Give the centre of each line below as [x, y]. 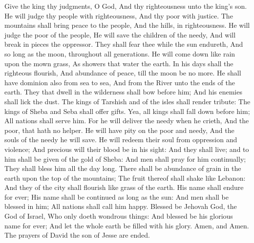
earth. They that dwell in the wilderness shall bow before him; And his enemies [123, 92]
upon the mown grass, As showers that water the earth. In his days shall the [119, 63]
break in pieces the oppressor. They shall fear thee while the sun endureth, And [124, 44]
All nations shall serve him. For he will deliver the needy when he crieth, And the [127, 121]
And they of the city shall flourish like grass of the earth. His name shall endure [124, 187]
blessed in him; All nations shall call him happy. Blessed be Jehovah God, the [121, 206]
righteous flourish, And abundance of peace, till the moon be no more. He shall [123, 73]
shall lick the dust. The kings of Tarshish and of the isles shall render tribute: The [127, 101]
